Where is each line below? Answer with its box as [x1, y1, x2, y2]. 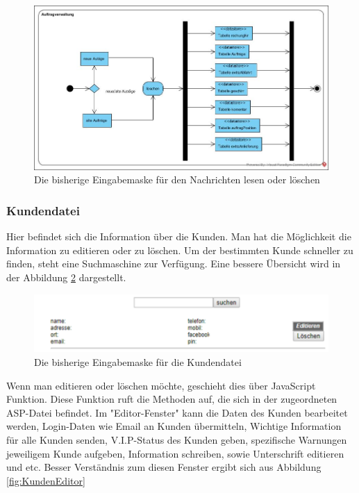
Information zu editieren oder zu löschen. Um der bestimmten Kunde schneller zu [6, 242, 353, 257]
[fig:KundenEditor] [6, 473, 85, 487]
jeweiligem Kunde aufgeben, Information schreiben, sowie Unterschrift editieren [6, 446, 344, 460]
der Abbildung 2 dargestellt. [6, 270, 126, 285]
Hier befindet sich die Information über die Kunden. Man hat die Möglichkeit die [6, 229, 351, 244]
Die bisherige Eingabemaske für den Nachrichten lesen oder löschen [34, 172, 320, 187]
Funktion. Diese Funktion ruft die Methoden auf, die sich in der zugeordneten [6, 392, 337, 406]
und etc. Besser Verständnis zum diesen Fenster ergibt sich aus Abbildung [6, 460, 322, 474]
